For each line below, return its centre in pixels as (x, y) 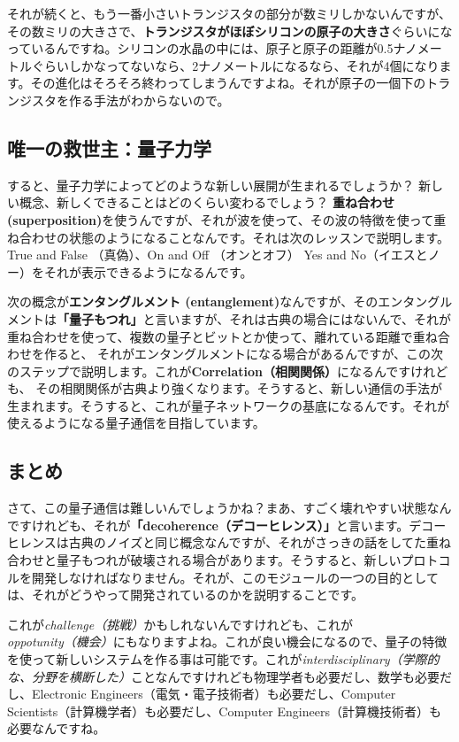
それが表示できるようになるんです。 (148, 271)
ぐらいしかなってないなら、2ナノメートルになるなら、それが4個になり (235, 65)
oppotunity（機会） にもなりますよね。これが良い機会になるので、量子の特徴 (227, 642)
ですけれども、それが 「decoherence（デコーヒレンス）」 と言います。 (208, 525)
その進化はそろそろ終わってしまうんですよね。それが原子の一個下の (228, 83)
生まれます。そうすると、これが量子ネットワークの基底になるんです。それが (228, 405)
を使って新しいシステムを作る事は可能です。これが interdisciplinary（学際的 (223, 659)
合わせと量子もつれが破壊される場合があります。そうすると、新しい (204, 560)
